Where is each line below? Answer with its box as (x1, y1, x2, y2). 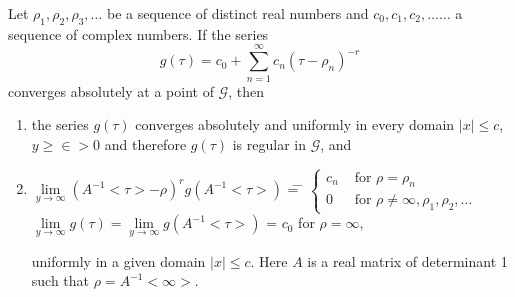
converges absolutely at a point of (8, 80, 214, 101)
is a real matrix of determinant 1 (307, 250, 508, 271)
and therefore (104, 133, 187, 154)
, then (228, 80, 264, 101)
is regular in (232, 133, 307, 154)
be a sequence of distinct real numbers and (106, 3, 369, 23)
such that (31, 270, 90, 291)
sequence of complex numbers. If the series (8, 23, 269, 44)
